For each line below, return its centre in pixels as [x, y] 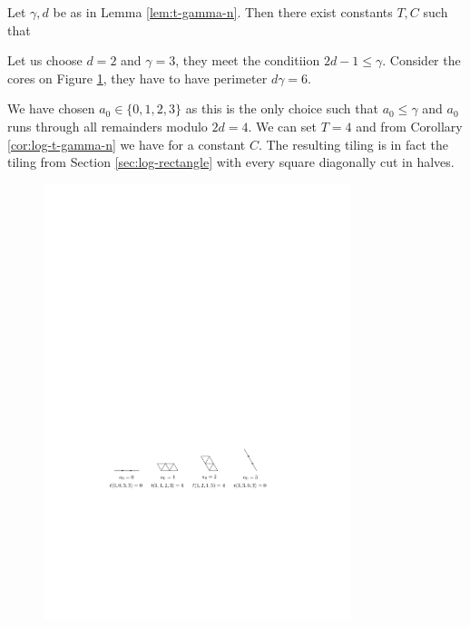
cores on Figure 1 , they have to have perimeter [137, 78]
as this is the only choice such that [282, 108]
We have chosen [51, 108]
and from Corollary [409, 126]
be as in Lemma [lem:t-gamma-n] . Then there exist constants [223, 12]
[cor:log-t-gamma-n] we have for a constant [127, 144]
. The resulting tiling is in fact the [353, 144]
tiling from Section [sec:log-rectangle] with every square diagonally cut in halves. [231, 162]
